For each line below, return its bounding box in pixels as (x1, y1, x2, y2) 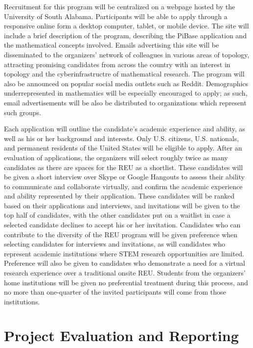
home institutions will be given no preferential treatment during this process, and (4, 277, 248, 287)
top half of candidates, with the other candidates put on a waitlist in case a (4, 210, 230, 220)
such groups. (4, 107, 42, 117)
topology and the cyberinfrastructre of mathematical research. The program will (4, 69, 245, 79)
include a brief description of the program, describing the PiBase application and (4, 30, 247, 40)
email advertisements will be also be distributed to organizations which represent (4, 97, 247, 107)
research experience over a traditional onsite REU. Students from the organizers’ (4, 268, 246, 278)
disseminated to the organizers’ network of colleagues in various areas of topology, (4, 49, 250, 59)
